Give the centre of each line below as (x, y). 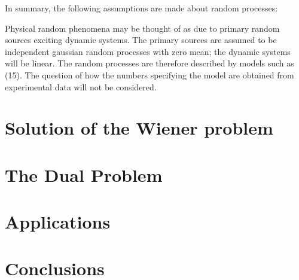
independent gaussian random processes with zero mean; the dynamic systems (148, 51)
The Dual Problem (84, 174)
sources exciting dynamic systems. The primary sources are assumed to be (141, 40)
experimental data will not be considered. (81, 86)
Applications (58, 222)
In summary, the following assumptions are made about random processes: (141, 8)
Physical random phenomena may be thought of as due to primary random (142, 28)
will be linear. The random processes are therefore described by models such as (149, 63)
